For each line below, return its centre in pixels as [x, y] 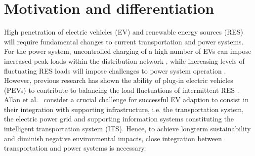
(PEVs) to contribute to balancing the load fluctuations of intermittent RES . [122, 90]
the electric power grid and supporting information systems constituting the [119, 119]
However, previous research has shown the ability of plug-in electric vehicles [119, 80]
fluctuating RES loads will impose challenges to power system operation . [115, 70]
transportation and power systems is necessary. [75, 148]
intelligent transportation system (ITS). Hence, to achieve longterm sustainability [127, 129]
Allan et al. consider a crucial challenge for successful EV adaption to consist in [127, 99]
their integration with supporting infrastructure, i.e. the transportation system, [124, 109]
